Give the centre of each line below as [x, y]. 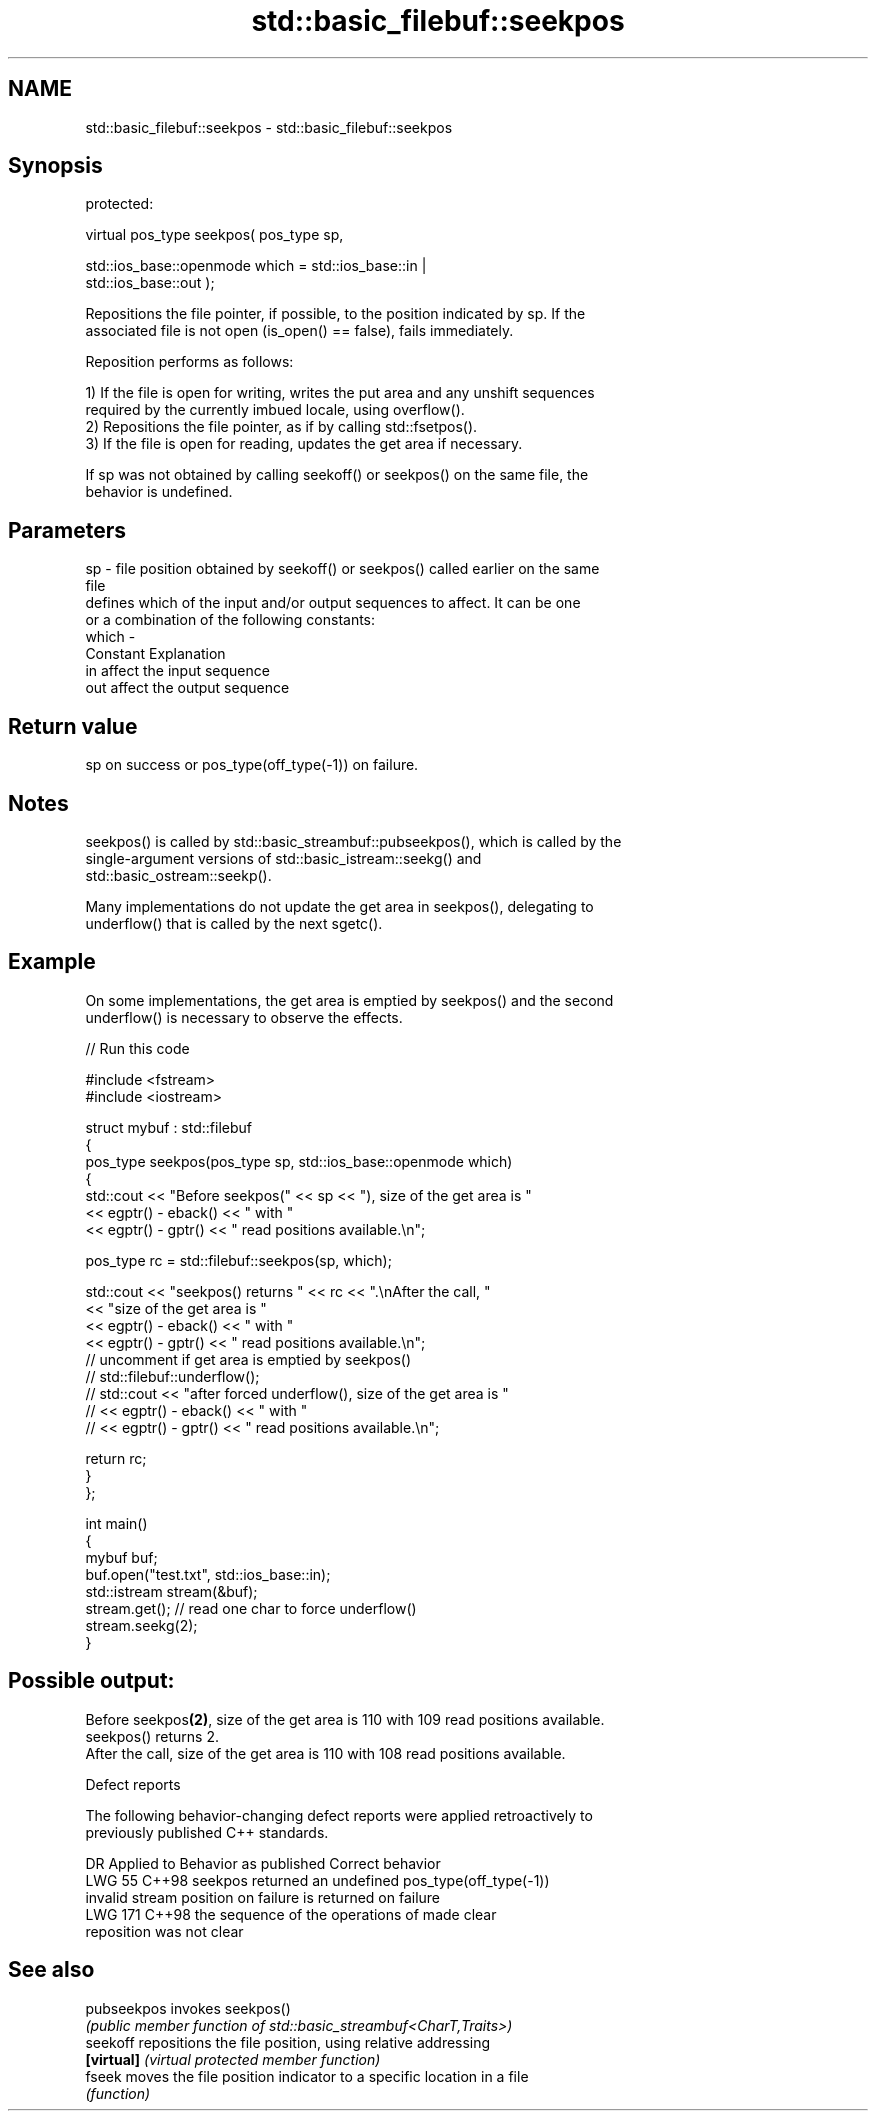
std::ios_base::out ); [150, 283]
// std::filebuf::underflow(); [172, 1376]
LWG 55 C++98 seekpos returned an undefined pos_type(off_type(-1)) [317, 1880]
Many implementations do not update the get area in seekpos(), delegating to [339, 906]
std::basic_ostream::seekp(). [178, 875]
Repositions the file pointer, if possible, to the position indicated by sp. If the [335, 314]
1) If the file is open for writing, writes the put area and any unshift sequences [340, 393]
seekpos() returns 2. [152, 1736]
